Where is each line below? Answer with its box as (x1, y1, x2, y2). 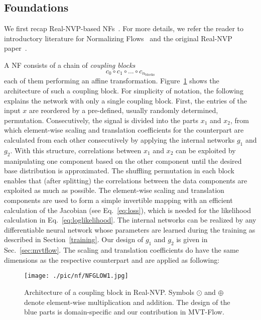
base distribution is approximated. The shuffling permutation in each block (4, 165, 234, 176)
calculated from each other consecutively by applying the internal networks (4, 135, 235, 145)
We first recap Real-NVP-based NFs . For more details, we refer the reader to (4, 23, 243, 34)
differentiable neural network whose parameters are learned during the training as (4, 224, 255, 235)
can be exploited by (175, 145, 236, 155)
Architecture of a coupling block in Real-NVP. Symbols (24, 286, 194, 297)
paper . (4, 43, 27, 53)
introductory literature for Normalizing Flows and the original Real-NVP (4, 33, 232, 43)
